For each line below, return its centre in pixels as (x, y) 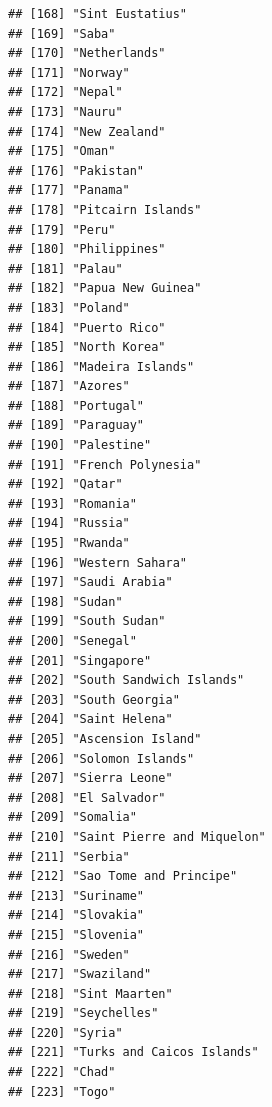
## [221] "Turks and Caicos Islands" (133, 1052)
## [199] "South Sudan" (87, 621)
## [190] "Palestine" (80, 445)
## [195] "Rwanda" (69, 543)
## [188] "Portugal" (76, 405)
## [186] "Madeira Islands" (101, 366)
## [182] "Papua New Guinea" (105, 288)
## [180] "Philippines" (87, 249)
